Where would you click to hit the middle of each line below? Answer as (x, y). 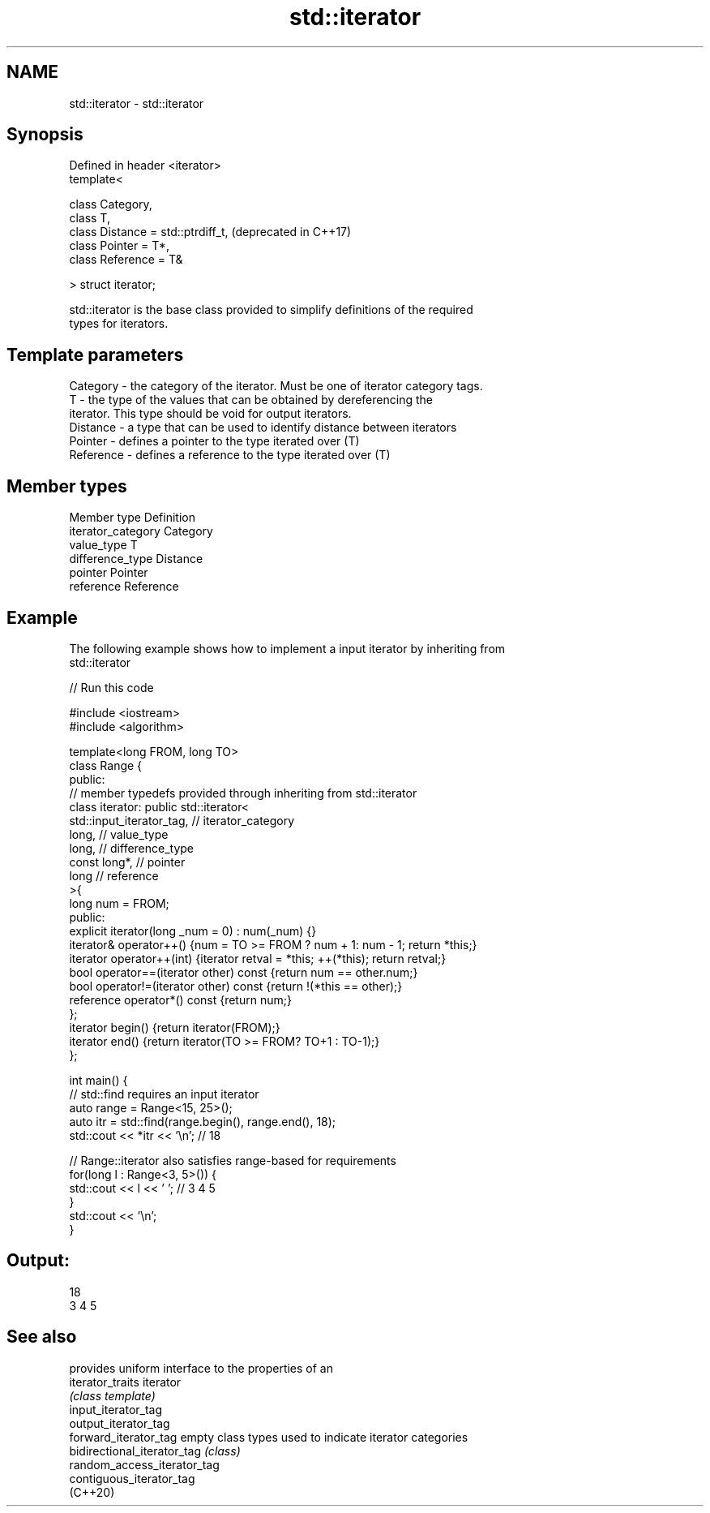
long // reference (114, 875)
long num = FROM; (119, 903)
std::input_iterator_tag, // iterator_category (182, 820)
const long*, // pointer (127, 862)
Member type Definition (132, 518)
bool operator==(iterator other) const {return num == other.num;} (244, 972)
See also (42, 1337)
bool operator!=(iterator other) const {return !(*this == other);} (236, 986)
